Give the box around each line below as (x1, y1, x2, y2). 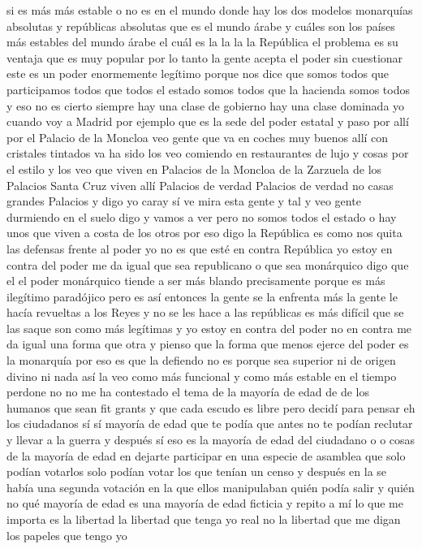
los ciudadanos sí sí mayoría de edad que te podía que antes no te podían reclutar (6, 415, 413, 432)
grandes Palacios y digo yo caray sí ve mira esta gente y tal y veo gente (6, 192, 361, 210)
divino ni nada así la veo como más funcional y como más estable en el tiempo (6, 367, 397, 384)
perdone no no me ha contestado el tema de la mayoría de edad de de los (6, 383, 370, 400)
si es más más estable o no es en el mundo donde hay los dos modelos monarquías (6, 2, 413, 18)
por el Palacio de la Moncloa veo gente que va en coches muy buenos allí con (6, 128, 389, 145)
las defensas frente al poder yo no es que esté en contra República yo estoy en (6, 240, 393, 257)
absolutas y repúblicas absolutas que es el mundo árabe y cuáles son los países (6, 17, 395, 34)
